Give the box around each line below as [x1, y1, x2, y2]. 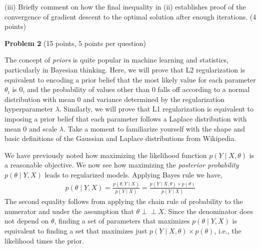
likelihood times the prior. [4, 235, 84, 245]
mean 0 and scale [4, 123, 57, 133]
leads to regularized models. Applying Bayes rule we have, [44, 169, 222, 179]
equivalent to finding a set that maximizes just [4, 225, 147, 235]
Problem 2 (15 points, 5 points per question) [4, 37, 146, 48]
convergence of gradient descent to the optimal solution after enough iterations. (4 [4, 11, 256, 21]
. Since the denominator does [164, 205, 253, 216]
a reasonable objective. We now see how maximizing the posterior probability [4, 159, 239, 170]
